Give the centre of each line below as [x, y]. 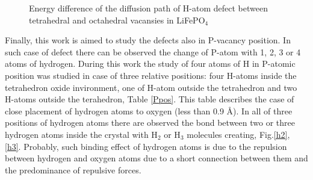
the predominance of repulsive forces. [73, 169]
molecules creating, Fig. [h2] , [238, 134]
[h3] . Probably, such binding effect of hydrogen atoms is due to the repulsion [146, 146]
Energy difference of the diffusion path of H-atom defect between [148, 8]
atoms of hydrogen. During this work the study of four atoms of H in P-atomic [150, 64]
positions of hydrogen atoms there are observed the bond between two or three [150, 123]
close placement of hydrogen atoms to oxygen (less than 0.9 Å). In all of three [149, 110]
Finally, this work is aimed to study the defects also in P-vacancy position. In [148, 40]
